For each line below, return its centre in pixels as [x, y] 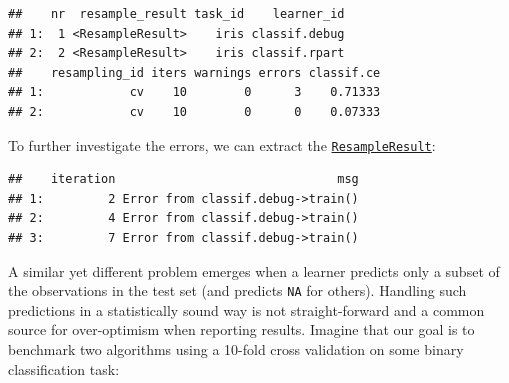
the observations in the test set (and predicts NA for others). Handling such [237, 290]
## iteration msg [183, 179]
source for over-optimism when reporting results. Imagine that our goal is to [241, 329]
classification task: [64, 368]
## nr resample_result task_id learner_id [176, 14]
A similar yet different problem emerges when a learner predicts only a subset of [254, 270]
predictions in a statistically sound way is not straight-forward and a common [246, 309]
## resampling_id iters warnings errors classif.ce [194, 72]
